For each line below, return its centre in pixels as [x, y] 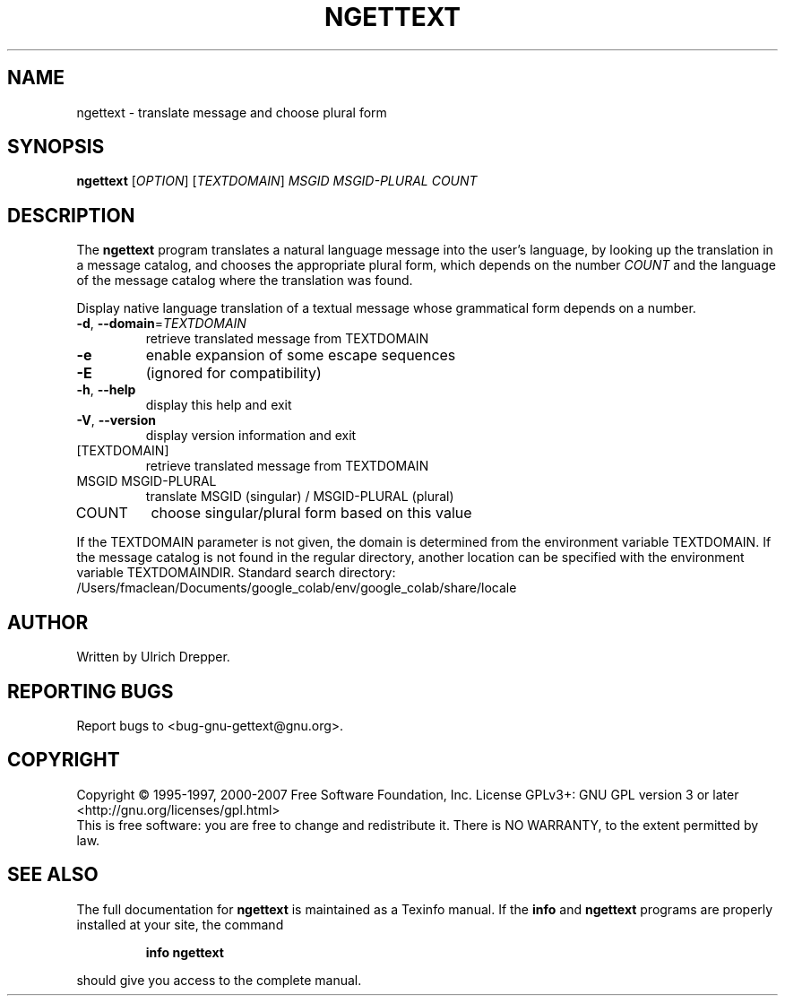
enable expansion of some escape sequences [301, 355]
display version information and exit [251, 436]
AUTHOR [48, 622]
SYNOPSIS [56, 147]
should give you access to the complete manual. [219, 980]
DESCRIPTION [71, 215]
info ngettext [185, 952]
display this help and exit [219, 405]
